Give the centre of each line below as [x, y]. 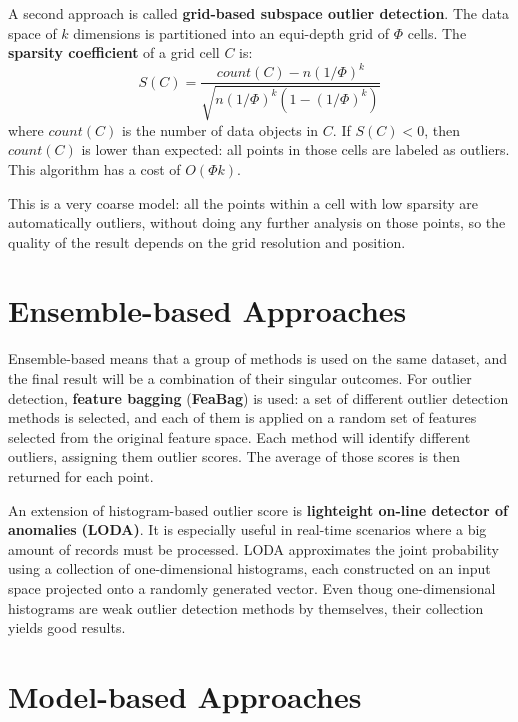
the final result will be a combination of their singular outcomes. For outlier [240, 378]
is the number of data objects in [220, 129]
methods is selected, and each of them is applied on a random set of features [242, 417]
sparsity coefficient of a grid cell [114, 52]
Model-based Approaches [185, 695]
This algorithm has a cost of [94, 168]
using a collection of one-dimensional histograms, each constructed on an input [249, 568]
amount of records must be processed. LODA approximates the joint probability [253, 548]
